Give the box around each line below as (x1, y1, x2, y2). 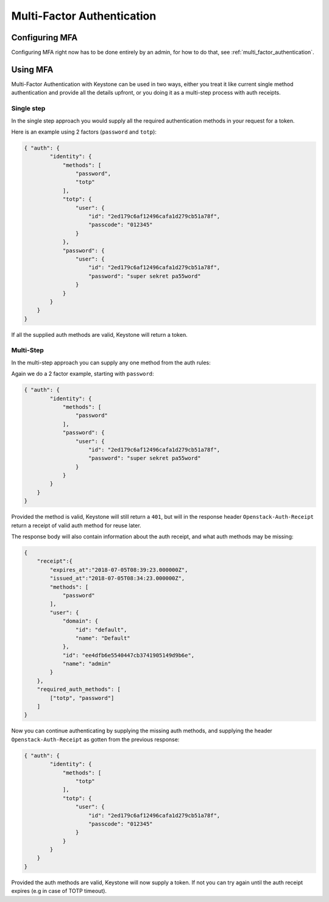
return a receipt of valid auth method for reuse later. (11, 522, 141, 529)
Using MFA (11, 64, 54, 74)
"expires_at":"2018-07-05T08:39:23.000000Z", (49, 566, 188, 573)
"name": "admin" (62, 660, 111, 668)
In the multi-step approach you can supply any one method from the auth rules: (11, 359, 211, 366)
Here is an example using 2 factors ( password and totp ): (11, 128, 157, 135)
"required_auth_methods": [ (37, 686, 121, 693)
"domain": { (62, 618, 99, 625)
